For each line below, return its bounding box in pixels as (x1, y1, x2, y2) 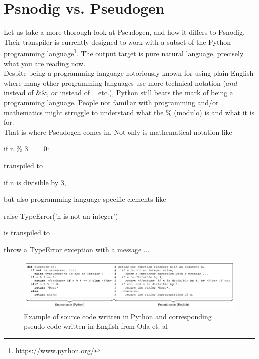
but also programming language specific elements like (4, 194, 166, 204)
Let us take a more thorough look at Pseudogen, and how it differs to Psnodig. (4, 27, 245, 37)
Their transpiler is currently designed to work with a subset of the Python (4, 36, 231, 47)
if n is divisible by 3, (4, 177, 66, 187)
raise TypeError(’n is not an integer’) (4, 210, 118, 221)
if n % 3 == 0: (4, 143, 49, 154)
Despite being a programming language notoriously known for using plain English (4, 68, 254, 78)
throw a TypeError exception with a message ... (4, 244, 150, 254)
